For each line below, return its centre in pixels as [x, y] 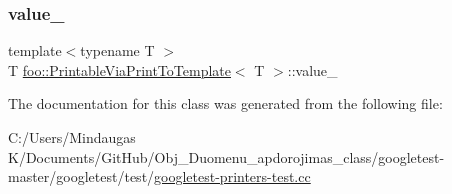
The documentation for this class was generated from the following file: [225, 103]
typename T [117, 50]
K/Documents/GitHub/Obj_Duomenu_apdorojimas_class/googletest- [226, 156]
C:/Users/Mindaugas [72, 137]
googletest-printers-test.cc [232, 176]
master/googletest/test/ [81, 176]
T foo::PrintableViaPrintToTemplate [119, 69]
